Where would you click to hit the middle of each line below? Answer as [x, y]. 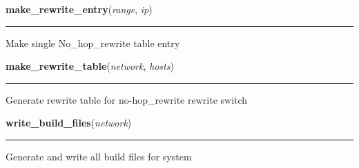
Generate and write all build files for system [99, 156]
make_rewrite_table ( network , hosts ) [90, 66]
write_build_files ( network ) [69, 123]
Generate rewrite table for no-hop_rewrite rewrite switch [127, 99]
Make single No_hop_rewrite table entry [93, 43]
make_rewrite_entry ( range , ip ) [79, 9]
